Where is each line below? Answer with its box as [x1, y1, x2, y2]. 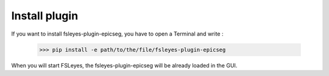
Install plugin [11, 9, 79, 22]
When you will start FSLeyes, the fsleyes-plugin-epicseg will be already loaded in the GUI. [11, 62, 238, 69]
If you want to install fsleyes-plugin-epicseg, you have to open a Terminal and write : [11, 30, 224, 37]
